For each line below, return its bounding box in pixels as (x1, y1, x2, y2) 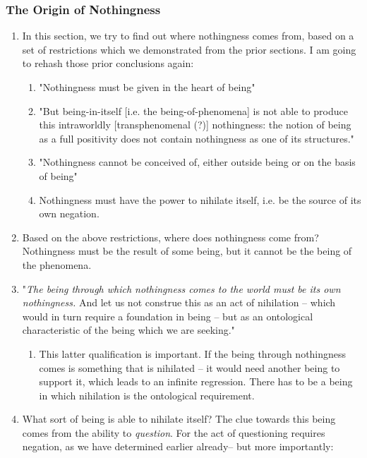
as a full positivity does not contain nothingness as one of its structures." (39, 131, 354, 145)
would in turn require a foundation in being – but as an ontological (22, 308, 313, 323)
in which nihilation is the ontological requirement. (39, 387, 255, 402)
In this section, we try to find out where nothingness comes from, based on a (22, 28, 354, 43)
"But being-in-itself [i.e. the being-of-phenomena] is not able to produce (39, 103, 348, 118)
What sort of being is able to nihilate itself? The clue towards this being (22, 411, 336, 426)
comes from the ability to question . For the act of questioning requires (22, 425, 325, 440)
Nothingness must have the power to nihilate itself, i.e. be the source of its (39, 192, 361, 207)
